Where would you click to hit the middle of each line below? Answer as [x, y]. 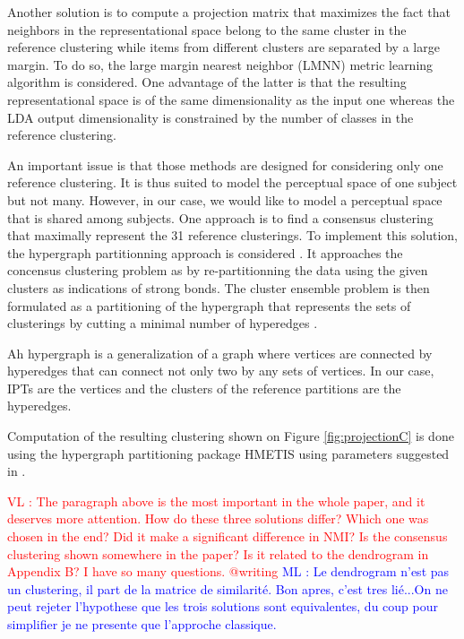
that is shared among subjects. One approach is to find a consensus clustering [220, 217]
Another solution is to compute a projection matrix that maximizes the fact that [229, 12]
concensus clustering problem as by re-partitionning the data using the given [218, 270]
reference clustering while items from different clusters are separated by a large [223, 47]
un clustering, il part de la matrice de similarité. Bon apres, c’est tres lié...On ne [228, 588]
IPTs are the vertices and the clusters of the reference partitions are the [204, 388]
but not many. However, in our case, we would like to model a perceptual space [225, 199]
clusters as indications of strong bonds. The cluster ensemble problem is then [219, 287]
